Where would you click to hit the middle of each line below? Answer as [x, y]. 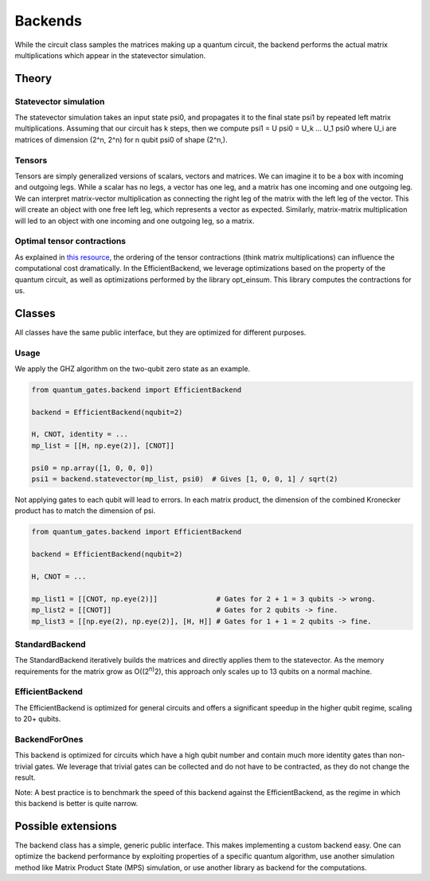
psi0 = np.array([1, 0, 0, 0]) [93, 468]
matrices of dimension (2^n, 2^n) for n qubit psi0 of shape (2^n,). [121, 139]
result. [25, 777]
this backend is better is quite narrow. [76, 803]
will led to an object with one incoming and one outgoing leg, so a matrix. [135, 221]
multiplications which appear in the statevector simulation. [110, 55]
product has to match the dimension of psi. [85, 511]
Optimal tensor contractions [70, 241]
